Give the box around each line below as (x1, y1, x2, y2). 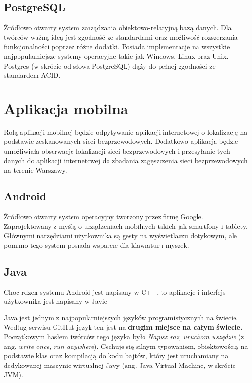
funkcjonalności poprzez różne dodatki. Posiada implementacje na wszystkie (4, 41, 230, 52)
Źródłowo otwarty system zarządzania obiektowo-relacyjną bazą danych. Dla (4, 22, 232, 33)
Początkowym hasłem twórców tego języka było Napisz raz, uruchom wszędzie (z (4, 331, 244, 342)
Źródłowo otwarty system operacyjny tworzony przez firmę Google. (4, 211, 203, 222)
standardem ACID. (4, 70, 61, 80)
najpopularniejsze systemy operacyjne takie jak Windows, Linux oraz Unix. (4, 51, 229, 61)
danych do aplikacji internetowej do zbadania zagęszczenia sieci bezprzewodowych (4, 155, 248, 165)
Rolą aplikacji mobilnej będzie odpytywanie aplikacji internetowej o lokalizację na (4, 126, 248, 137)
